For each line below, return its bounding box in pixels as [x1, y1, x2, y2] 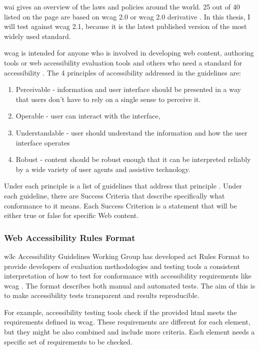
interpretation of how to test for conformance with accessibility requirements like [4, 270, 251, 281]
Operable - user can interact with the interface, [15, 110, 160, 121]
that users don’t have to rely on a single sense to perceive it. [15, 93, 201, 104]
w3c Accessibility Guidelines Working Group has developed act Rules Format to [4, 250, 249, 261]
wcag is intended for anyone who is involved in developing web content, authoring [4, 47, 254, 58]
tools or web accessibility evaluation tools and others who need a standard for [4, 57, 242, 67]
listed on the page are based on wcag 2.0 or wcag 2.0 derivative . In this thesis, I [4, 11, 250, 21]
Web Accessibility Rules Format [4, 231, 135, 243]
